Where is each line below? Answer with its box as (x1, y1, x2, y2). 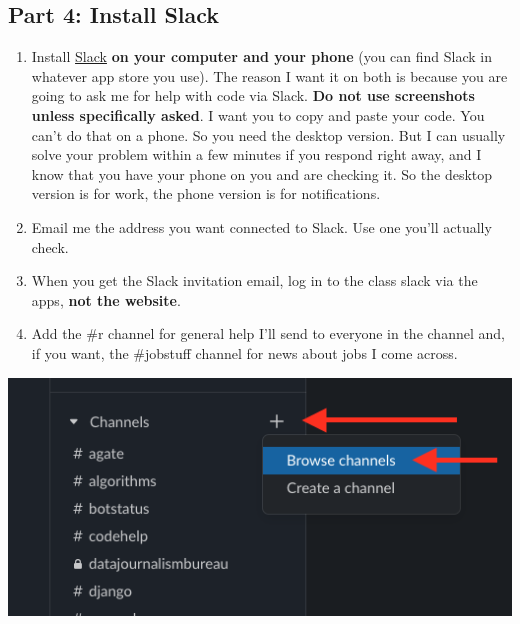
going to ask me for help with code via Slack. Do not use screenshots (31, 85, 475, 106)
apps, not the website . (31, 289, 181, 310)
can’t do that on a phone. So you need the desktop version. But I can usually (31, 124, 506, 145)
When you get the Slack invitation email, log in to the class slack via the (31, 270, 478, 291)
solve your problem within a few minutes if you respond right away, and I (31, 144, 482, 165)
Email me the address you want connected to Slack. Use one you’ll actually (31, 216, 492, 237)
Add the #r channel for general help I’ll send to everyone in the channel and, (31, 323, 505, 344)
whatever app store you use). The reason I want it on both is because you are (31, 65, 508, 86)
